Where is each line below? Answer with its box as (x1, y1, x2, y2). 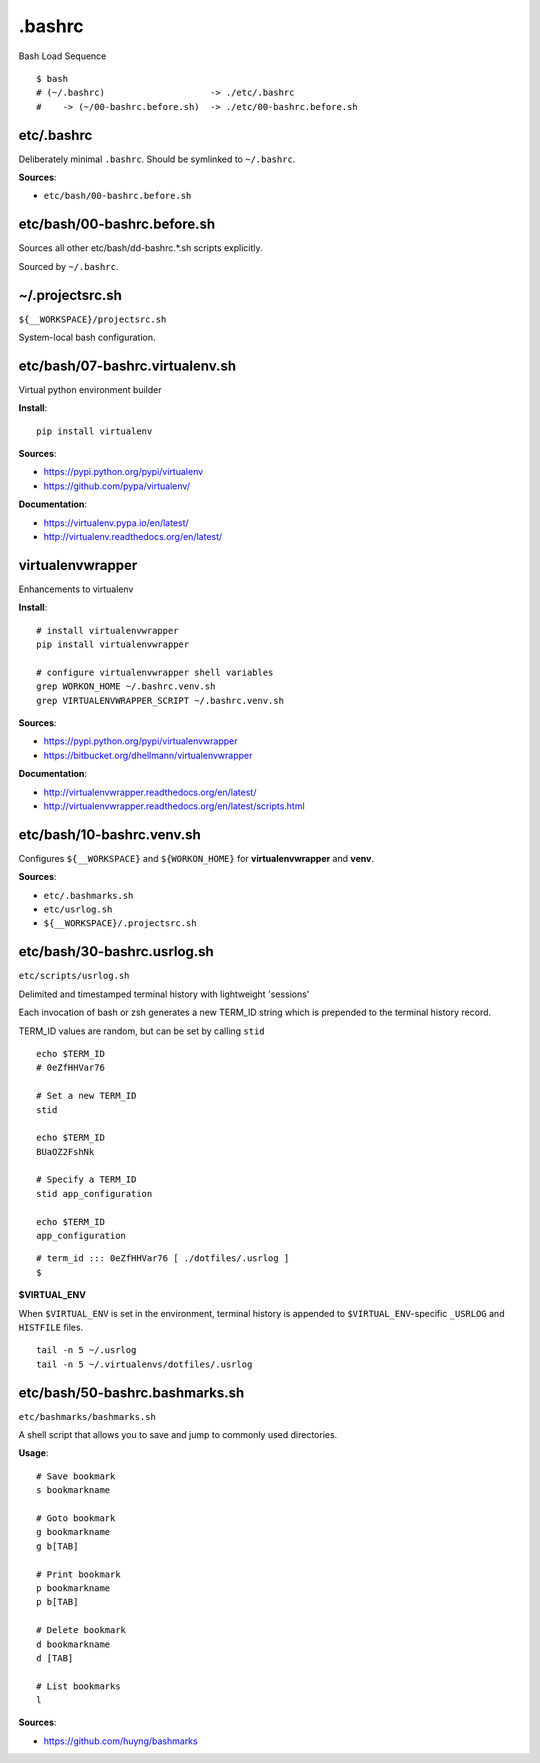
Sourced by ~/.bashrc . (18, 260, 119, 272)
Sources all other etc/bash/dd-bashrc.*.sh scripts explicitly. (18, 242, 264, 254)
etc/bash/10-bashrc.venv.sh (18, 826, 202, 843)
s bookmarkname (36, 1485, 111, 1496)
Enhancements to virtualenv (18, 583, 134, 595)
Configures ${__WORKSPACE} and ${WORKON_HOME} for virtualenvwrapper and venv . (18, 852, 375, 864)
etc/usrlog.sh (43, 904, 113, 915)
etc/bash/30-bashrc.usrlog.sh (18, 943, 214, 960)
